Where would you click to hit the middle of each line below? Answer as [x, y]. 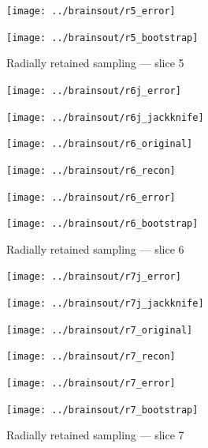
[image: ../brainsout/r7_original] [100, 330]
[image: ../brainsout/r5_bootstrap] [102, 38]
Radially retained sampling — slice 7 [95, 435]
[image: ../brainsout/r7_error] [91, 384]
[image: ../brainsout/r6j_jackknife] [105, 117]
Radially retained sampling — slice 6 [95, 248]
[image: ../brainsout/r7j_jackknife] [105, 304]
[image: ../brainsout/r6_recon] [91, 170]
